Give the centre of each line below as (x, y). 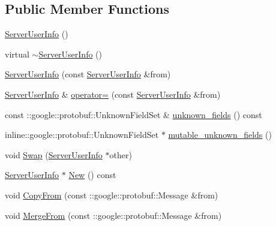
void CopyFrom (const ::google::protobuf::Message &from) (112, 195)
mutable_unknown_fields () (220, 135)
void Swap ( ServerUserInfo (54, 154)
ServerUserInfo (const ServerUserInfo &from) (88, 74)
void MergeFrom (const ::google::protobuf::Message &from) (113, 215)
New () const (92, 175)
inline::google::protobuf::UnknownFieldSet (82, 135)
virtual (17, 54)
